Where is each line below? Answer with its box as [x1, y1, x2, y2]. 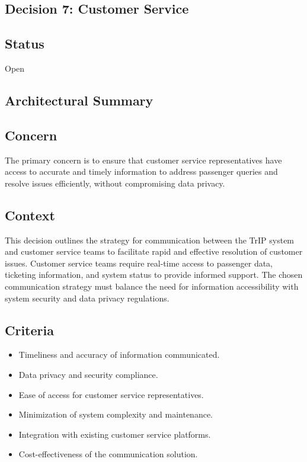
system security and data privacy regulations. [5, 291, 170, 304]
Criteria [5, 320, 54, 339]
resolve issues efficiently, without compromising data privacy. [5, 177, 225, 189]
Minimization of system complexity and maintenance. [18, 408, 213, 421]
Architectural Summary [5, 91, 153, 109]
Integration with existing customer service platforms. [18, 428, 211, 440]
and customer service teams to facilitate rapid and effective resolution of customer [5, 245, 303, 258]
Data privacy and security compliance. [18, 368, 158, 380]
